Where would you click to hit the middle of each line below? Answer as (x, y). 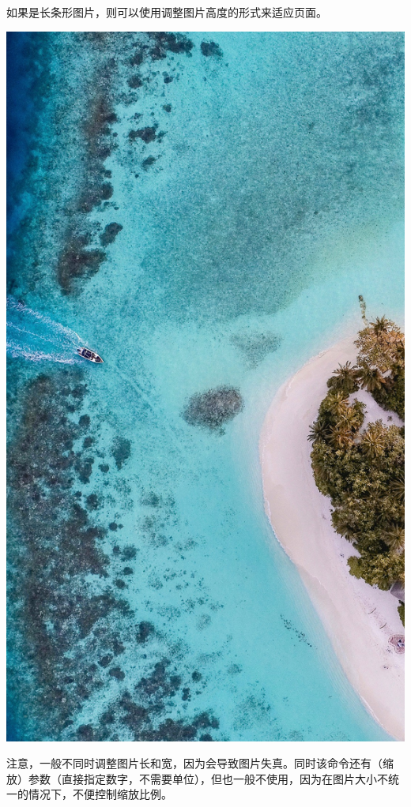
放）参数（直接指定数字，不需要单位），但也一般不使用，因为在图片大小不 (197, 778)
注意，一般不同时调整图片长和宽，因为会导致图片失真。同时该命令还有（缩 (200, 763)
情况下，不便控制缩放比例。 (100, 794)
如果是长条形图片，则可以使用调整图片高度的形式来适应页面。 (167, 12)
